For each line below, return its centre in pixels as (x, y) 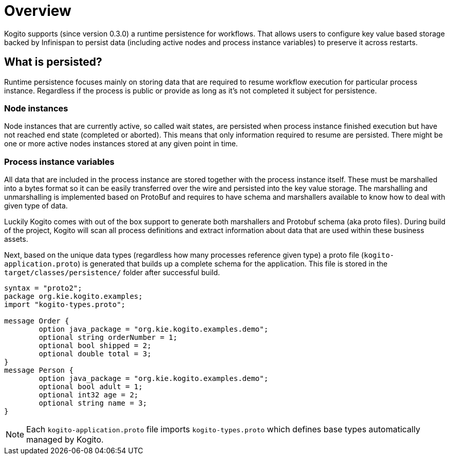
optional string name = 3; (93, 403)
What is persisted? (53, 62)
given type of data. (36, 206)
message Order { (37, 321)
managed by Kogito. (65, 440)
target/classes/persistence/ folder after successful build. (112, 273)
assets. (16, 239)
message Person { (39, 370)
